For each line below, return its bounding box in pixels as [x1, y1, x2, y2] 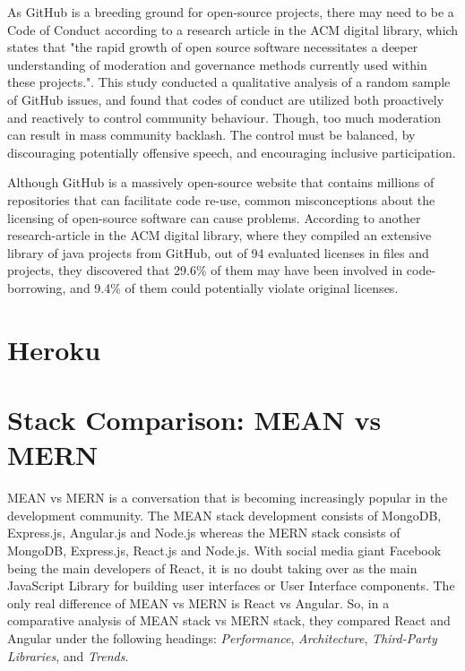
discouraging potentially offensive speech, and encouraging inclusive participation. [7, 142, 456, 161]
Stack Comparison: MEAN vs [7, 401, 382, 438]
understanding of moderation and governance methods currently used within [7, 55, 427, 73]
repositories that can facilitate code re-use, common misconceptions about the [7, 190, 435, 209]
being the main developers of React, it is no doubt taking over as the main [7, 558, 418, 577]
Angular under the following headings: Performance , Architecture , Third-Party [7, 628, 437, 647]
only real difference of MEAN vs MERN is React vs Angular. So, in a [7, 593, 390, 612]
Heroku [7, 331, 101, 367]
